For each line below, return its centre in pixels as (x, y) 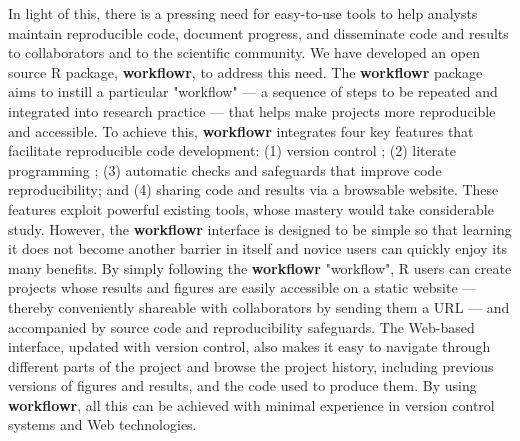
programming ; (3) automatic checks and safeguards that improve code (225, 169)
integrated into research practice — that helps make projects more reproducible (252, 110)
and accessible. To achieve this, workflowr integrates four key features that (241, 130)
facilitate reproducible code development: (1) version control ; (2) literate (232, 150)
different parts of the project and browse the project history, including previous (251, 365)
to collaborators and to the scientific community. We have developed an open (244, 52)
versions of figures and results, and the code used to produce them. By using (242, 385)
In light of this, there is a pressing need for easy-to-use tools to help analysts (243, 13)
